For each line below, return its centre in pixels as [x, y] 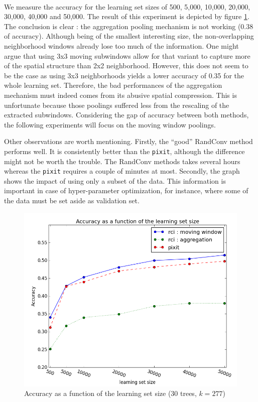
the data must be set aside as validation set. [72, 200]
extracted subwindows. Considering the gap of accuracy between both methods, [126, 115]
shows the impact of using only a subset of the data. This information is [115, 180]
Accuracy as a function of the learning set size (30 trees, [110, 393]
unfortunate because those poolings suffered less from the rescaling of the [117, 105]
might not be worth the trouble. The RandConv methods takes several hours [122, 161]
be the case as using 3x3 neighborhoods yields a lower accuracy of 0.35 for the [124, 75]
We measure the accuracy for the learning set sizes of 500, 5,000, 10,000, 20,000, [127, 6]
